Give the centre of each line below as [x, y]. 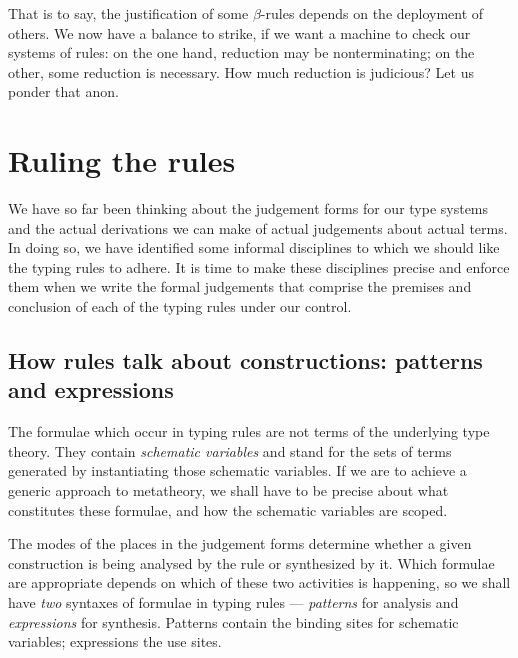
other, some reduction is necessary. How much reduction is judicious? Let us [241, 71]
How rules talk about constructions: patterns [245, 360]
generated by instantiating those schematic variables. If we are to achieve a [237, 470]
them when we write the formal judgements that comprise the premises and [240, 286]
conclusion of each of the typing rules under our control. [180, 306]
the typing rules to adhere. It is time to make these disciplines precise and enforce [259, 266]
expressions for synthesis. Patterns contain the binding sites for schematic [233, 621]
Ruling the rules [122, 160]
